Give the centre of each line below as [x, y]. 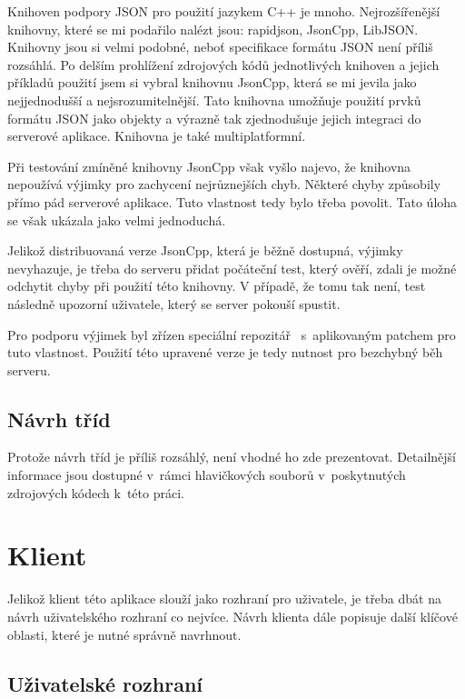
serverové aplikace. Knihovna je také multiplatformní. [157, 136]
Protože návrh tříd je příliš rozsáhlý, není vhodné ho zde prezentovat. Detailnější [232, 457]
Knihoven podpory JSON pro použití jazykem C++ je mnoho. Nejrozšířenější [224, 11]
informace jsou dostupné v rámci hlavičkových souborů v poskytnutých [207, 475]
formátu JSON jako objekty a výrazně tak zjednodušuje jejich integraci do [214, 118]
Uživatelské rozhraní [105, 683]
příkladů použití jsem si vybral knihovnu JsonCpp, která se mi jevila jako [212, 82]
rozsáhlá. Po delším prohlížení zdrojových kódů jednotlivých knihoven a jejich [223, 64]
